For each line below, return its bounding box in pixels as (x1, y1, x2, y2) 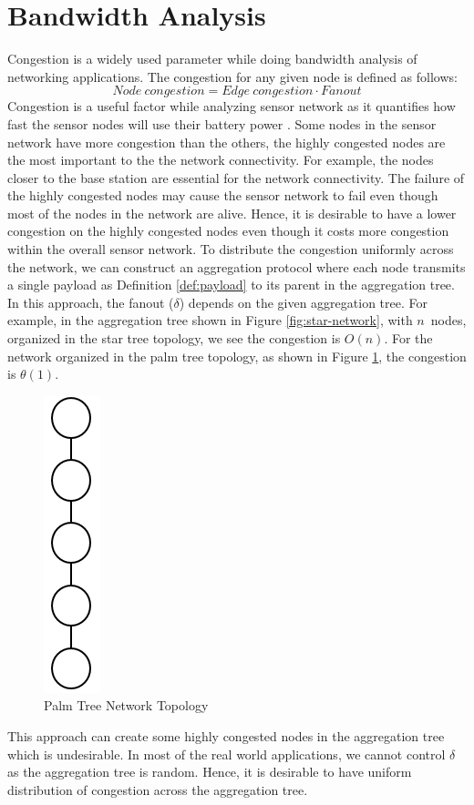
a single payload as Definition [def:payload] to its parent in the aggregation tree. (7, 275, 455, 294)
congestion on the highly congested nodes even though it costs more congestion (7, 221, 449, 240)
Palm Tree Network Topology (44, 696, 209, 715)
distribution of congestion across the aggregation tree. (7, 780, 308, 799)
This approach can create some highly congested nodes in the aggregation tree (7, 727, 445, 745)
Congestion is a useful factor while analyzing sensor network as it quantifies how (7, 97, 456, 116)
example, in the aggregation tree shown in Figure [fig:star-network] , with (7, 311, 413, 330)
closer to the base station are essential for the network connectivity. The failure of (7, 168, 465, 187)
